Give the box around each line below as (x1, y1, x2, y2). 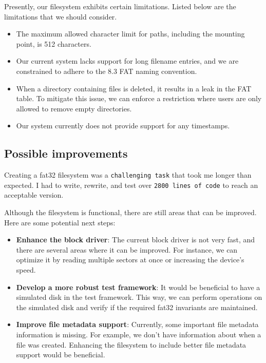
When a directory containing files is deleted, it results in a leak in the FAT (16, 83, 252, 93)
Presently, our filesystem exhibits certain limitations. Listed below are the (4, 1, 236, 11)
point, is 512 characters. (16, 38, 91, 49)
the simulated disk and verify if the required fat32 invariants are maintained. (16, 301, 258, 312)
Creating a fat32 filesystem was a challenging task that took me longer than (4, 169, 252, 180)
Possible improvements (4, 145, 128, 161)
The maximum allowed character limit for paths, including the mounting (16, 28, 245, 39)
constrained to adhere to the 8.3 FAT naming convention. (16, 65, 197, 76)
